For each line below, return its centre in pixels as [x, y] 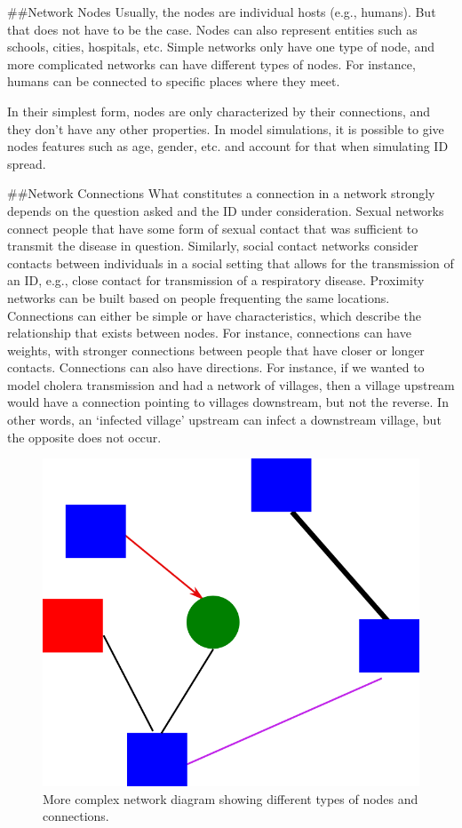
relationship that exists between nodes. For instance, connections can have [209, 333]
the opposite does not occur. [84, 437]
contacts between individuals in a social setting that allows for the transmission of [231, 263]
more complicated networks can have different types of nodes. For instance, [211, 64]
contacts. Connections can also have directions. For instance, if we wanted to [216, 367]
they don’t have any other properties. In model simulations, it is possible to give [226, 128]
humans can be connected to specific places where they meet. [174, 81]
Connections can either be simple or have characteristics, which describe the [215, 315]
